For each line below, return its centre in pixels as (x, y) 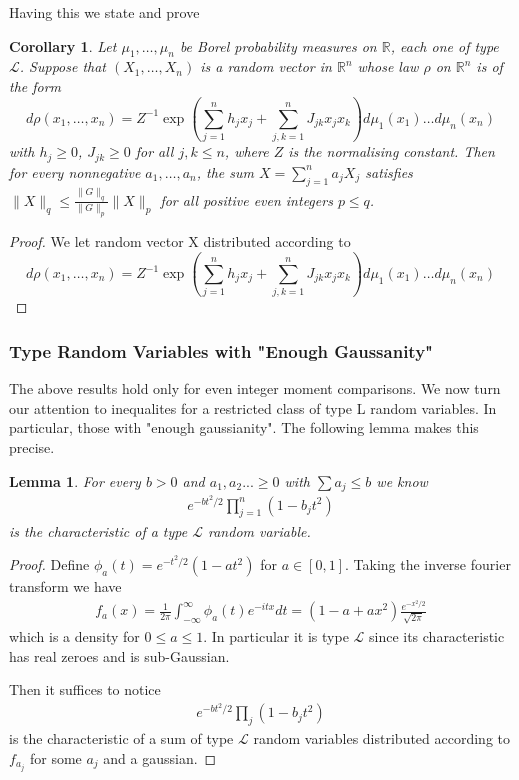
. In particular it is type (276, 636)
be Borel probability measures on (278, 45)
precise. (32, 446)
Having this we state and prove (104, 12)
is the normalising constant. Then (391, 151)
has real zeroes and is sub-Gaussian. (119, 655)
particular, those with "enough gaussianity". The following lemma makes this (244, 427)
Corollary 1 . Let (63, 45)
